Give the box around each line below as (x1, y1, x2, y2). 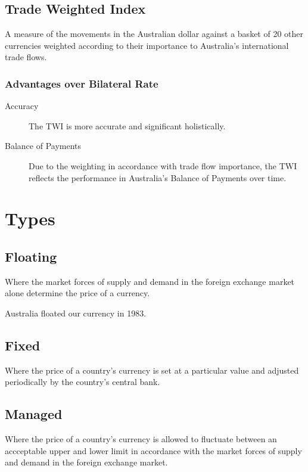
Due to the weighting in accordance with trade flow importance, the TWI (29, 159, 297, 172)
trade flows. (5, 51, 47, 63)
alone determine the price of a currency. (5, 287, 150, 299)
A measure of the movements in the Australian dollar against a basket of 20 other (5, 27, 304, 40)
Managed (5, 405, 63, 423)
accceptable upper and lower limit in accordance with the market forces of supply (5, 444, 302, 457)
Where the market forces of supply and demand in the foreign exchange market (5, 275, 295, 287)
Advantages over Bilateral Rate (5, 76, 158, 91)
